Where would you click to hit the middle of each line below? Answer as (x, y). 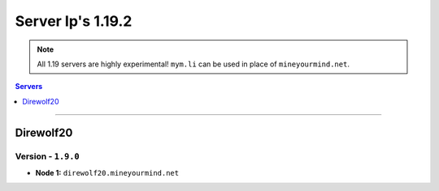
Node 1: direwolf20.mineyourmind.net (107, 172)
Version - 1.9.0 (48, 156)
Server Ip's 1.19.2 (74, 21)
